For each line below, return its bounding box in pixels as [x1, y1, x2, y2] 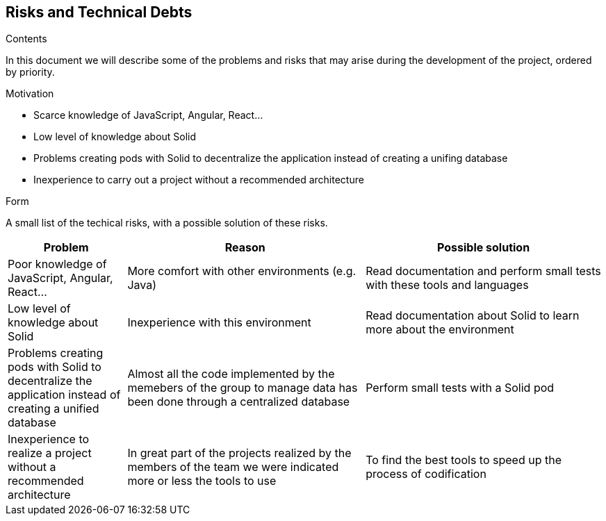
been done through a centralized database [127, 395, 350, 409]
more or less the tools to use [127, 474, 277, 488]
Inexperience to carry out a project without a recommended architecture [33, 174, 364, 186]
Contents [6, 33, 47, 45]
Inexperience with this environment [127, 315, 311, 330]
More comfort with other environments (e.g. [127, 264, 357, 279]
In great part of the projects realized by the [127, 446, 352, 461]
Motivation [6, 88, 54, 100]
